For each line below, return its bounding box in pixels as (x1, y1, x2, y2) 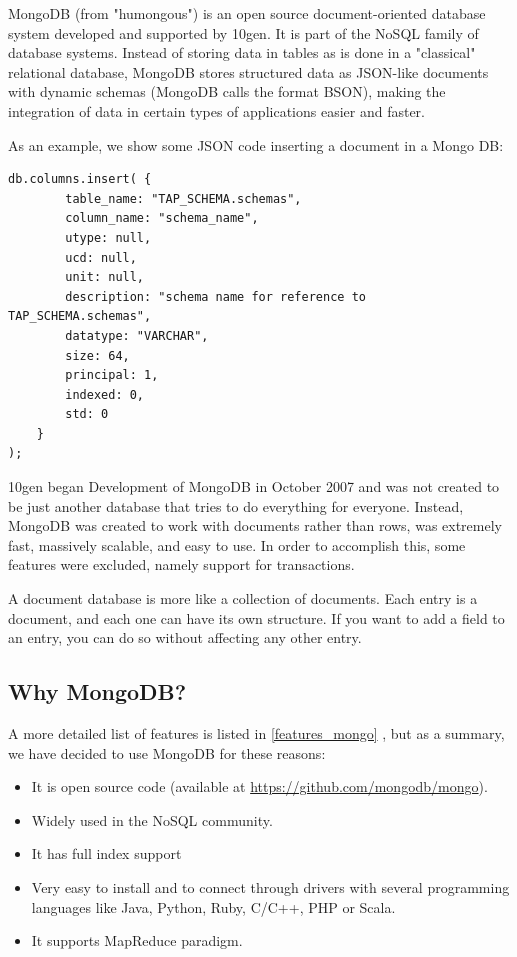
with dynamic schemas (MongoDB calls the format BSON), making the (8, 81, 446, 102)
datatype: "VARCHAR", (65, 328, 209, 343)
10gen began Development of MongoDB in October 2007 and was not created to (8, 476, 500, 497)
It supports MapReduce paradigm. (31, 930, 243, 951)
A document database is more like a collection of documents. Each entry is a (8, 588, 478, 609)
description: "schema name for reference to (65, 289, 366, 304)
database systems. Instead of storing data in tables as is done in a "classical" (8, 42, 476, 63)
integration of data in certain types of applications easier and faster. (8, 100, 425, 121)
